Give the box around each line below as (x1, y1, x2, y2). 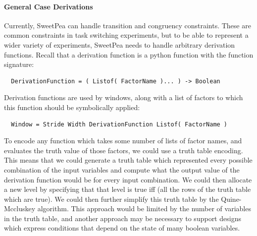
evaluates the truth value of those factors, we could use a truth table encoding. (4, 145, 243, 155)
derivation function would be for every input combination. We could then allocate (4, 174, 252, 184)
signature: (4, 59, 34, 69)
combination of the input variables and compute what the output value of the (4, 164, 240, 175)
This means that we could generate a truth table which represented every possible (4, 155, 253, 165)
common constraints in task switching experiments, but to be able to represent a (4, 30, 249, 40)
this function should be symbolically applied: (4, 102, 140, 112)
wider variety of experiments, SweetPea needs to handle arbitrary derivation (4, 39, 235, 50)
